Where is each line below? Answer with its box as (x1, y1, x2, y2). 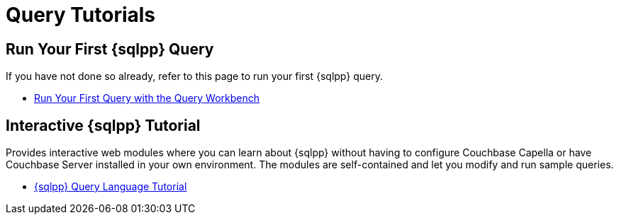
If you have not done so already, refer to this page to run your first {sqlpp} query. (6, 70, 383, 83)
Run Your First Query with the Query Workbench (34, 92, 260, 105)
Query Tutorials (6, 3, 156, 27)
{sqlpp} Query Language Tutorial (34, 180, 187, 193)
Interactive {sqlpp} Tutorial (6, 116, 201, 134)
